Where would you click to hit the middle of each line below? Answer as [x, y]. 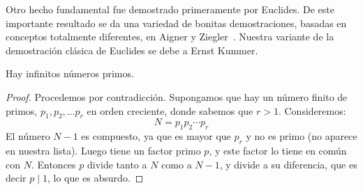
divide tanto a [117, 164]
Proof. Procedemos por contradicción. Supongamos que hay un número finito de [177, 96]
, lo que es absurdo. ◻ [95, 178]
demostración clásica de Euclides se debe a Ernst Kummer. [132, 50]
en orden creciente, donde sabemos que [170, 110]
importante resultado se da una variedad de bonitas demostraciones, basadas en [176, 23]
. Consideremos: [312, 110]
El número [28, 136]
